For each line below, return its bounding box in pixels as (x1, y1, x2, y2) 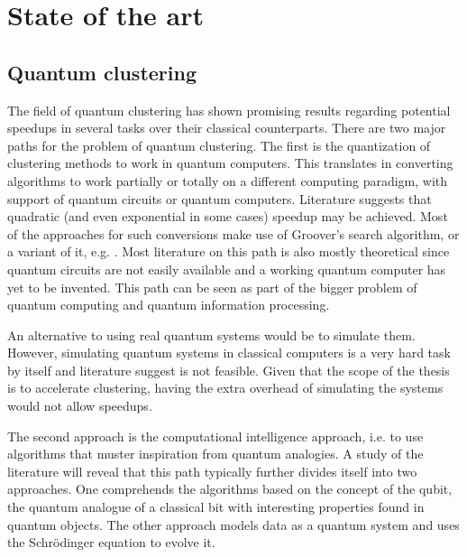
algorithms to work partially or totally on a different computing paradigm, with (7, 171, 448, 190)
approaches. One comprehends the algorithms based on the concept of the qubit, (7, 479, 453, 498)
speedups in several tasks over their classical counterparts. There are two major (7, 118, 446, 137)
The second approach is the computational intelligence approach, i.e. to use (7, 426, 424, 445)
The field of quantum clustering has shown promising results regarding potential (7, 100, 451, 119)
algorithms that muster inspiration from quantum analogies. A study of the (7, 444, 424, 463)
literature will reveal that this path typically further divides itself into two (7, 461, 417, 480)
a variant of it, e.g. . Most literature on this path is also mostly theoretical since (7, 242, 450, 261)
